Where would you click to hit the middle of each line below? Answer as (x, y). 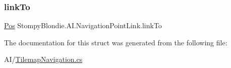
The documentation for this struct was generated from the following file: (116, 42)
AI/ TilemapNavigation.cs (43, 59)
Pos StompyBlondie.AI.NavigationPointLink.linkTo (83, 25)
